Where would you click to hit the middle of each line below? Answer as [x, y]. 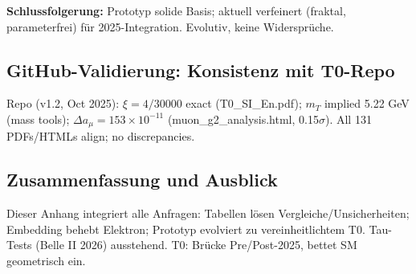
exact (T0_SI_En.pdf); [244, 103]
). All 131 [348, 119]
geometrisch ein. [46, 261]
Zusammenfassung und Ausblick [142, 180]
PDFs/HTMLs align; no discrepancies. [101, 136]
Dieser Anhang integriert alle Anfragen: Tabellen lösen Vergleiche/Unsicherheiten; [208, 213]
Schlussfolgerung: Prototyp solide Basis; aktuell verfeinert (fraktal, [176, 10]
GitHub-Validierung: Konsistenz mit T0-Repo [201, 70]
